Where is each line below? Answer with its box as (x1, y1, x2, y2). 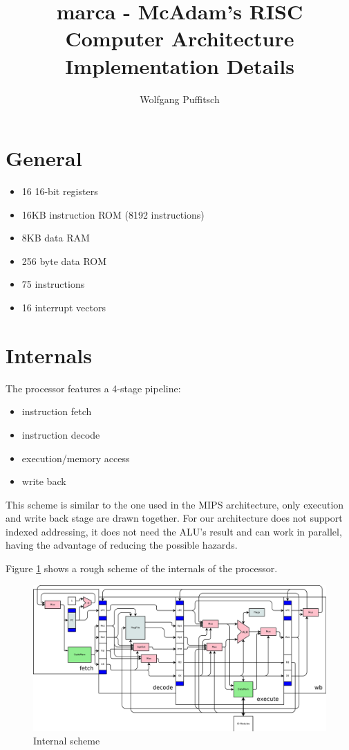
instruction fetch (21, 404, 92, 419)
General (6, 144, 82, 172)
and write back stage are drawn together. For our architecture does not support (6, 511, 343, 525)
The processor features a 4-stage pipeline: (6, 381, 181, 395)
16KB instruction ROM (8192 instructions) (21, 207, 205, 221)
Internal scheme (33, 733, 100, 748)
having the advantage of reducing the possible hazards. (6, 538, 238, 552)
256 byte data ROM (21, 253, 107, 268)
